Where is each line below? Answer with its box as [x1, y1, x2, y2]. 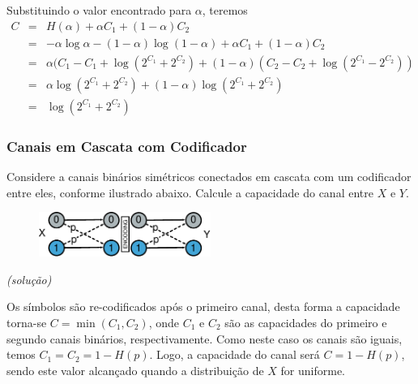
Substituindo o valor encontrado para [6, 2, 192, 18]
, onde [148, 314, 179, 331]
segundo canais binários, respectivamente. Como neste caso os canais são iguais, [6, 330, 403, 347]
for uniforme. [280, 361, 346, 378]
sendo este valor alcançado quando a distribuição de [6, 361, 264, 378]
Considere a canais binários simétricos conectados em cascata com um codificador [6, 167, 412, 184]
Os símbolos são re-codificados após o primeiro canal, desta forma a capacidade [6, 298, 400, 315]
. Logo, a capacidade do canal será [149, 346, 320, 363]
